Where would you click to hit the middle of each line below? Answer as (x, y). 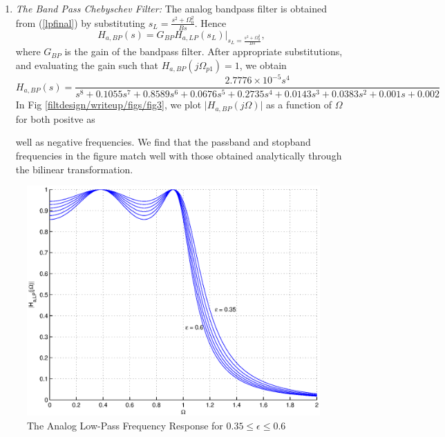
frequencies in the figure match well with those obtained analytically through (179, 156)
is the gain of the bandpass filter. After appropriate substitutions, (203, 51)
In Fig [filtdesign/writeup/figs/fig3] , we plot (108, 105)
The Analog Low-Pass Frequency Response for (125, 425)
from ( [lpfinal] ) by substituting (81, 22)
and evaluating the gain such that (87, 65)
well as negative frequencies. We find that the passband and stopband (163, 142)
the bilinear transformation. (74, 169)
